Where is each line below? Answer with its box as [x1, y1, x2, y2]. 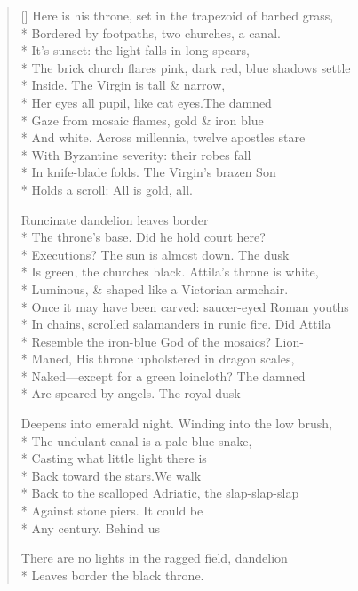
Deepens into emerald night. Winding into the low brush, [20, 414, 332, 433]
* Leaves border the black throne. [20, 565, 204, 584]
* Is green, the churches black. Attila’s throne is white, [20, 262, 319, 281]
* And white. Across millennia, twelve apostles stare [20, 128, 306, 147]
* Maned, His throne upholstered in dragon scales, [20, 349, 295, 368]
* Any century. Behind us [20, 518, 161, 537]
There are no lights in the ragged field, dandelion [20, 548, 288, 567]
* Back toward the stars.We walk [20, 466, 202, 484]
